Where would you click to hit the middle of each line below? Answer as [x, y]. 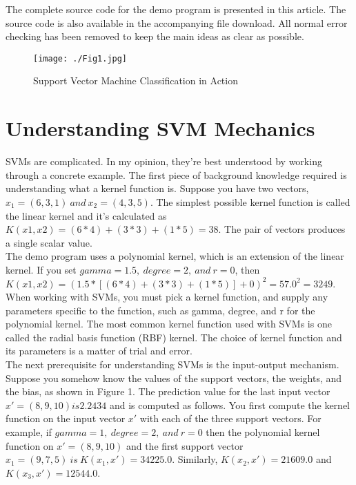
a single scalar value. [49, 242]
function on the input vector [66, 418]
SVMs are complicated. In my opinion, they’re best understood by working [164, 161]
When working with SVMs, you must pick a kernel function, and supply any [167, 297]
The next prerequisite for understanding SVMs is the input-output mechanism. [172, 364]
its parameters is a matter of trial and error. [99, 351]
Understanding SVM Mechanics [160, 128]
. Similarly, [195, 459]
